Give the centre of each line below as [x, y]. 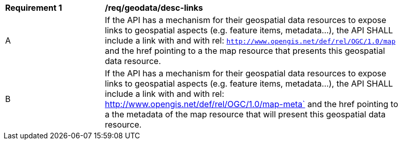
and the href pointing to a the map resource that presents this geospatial [245, 51]
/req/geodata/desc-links [154, 8]
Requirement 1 [34, 8]
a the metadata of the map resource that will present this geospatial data [245, 114]
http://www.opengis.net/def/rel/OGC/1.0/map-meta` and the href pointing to [252, 104]
